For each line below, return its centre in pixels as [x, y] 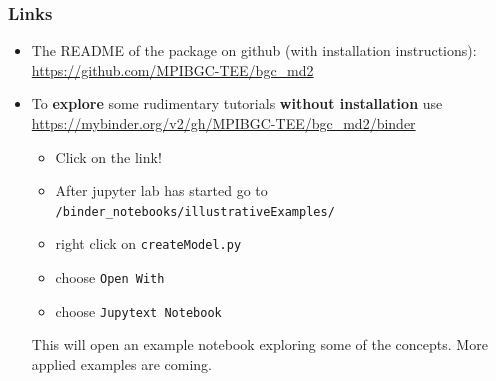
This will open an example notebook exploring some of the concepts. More [259, 344]
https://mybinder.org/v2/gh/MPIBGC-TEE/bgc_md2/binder [223, 123]
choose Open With [110, 277]
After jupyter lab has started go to [161, 190]
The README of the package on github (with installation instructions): [254, 50]
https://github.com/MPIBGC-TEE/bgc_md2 [172, 69]
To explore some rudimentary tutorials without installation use [237, 103]
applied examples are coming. [121, 364]
